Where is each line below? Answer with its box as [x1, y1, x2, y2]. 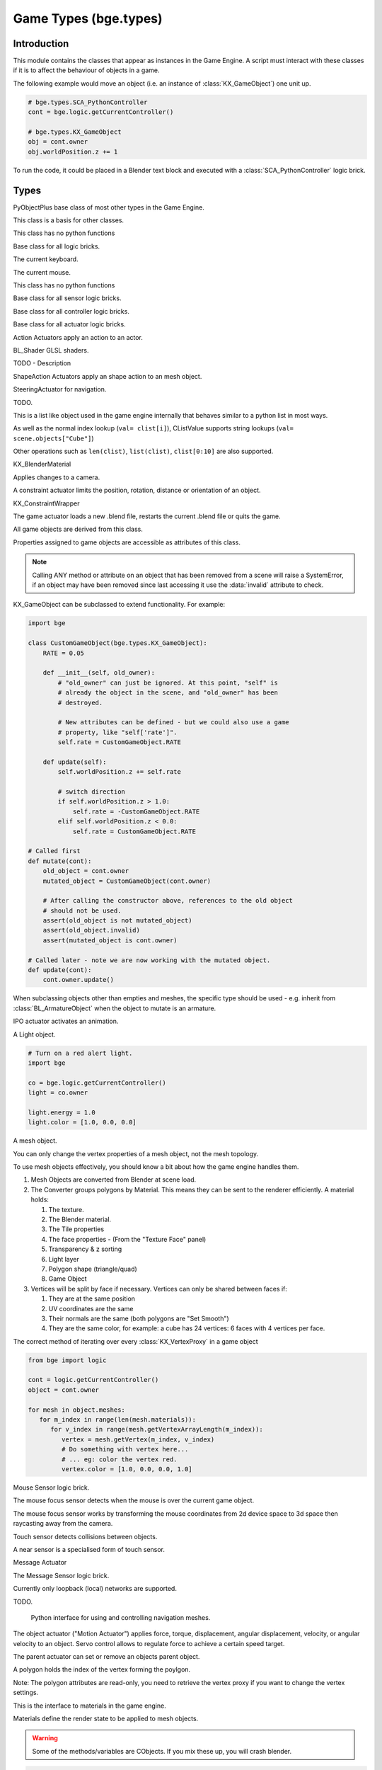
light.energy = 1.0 [28, 1108, 95, 1117]
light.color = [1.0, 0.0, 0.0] [28, 1119, 137, 1126]
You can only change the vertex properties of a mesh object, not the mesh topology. [13, 1149, 259, 1158]
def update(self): [42, 758, 107, 766]
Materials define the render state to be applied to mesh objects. [13, 1714, 199, 1723]
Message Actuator [13, 1558, 67, 1567]
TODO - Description [13, 359, 71, 367]
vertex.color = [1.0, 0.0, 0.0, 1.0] [61, 1466, 192, 1473]
